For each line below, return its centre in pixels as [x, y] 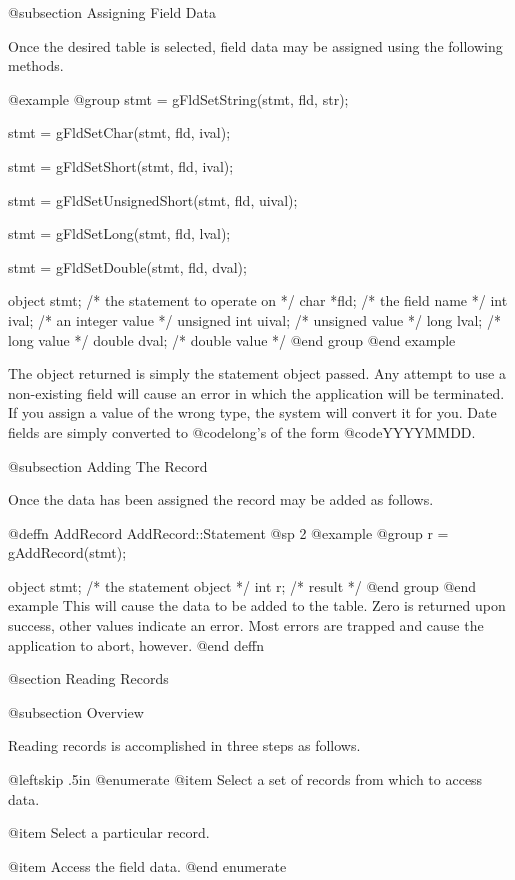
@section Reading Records [88, 678]
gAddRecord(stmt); [67, 552]
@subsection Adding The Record [108, 465]
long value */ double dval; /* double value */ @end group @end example [232, 339]
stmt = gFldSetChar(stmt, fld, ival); [119, 132]
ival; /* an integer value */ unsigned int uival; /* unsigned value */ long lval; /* [254, 319]
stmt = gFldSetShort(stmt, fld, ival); [121, 165]
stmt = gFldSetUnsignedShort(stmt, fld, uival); [153, 199]
